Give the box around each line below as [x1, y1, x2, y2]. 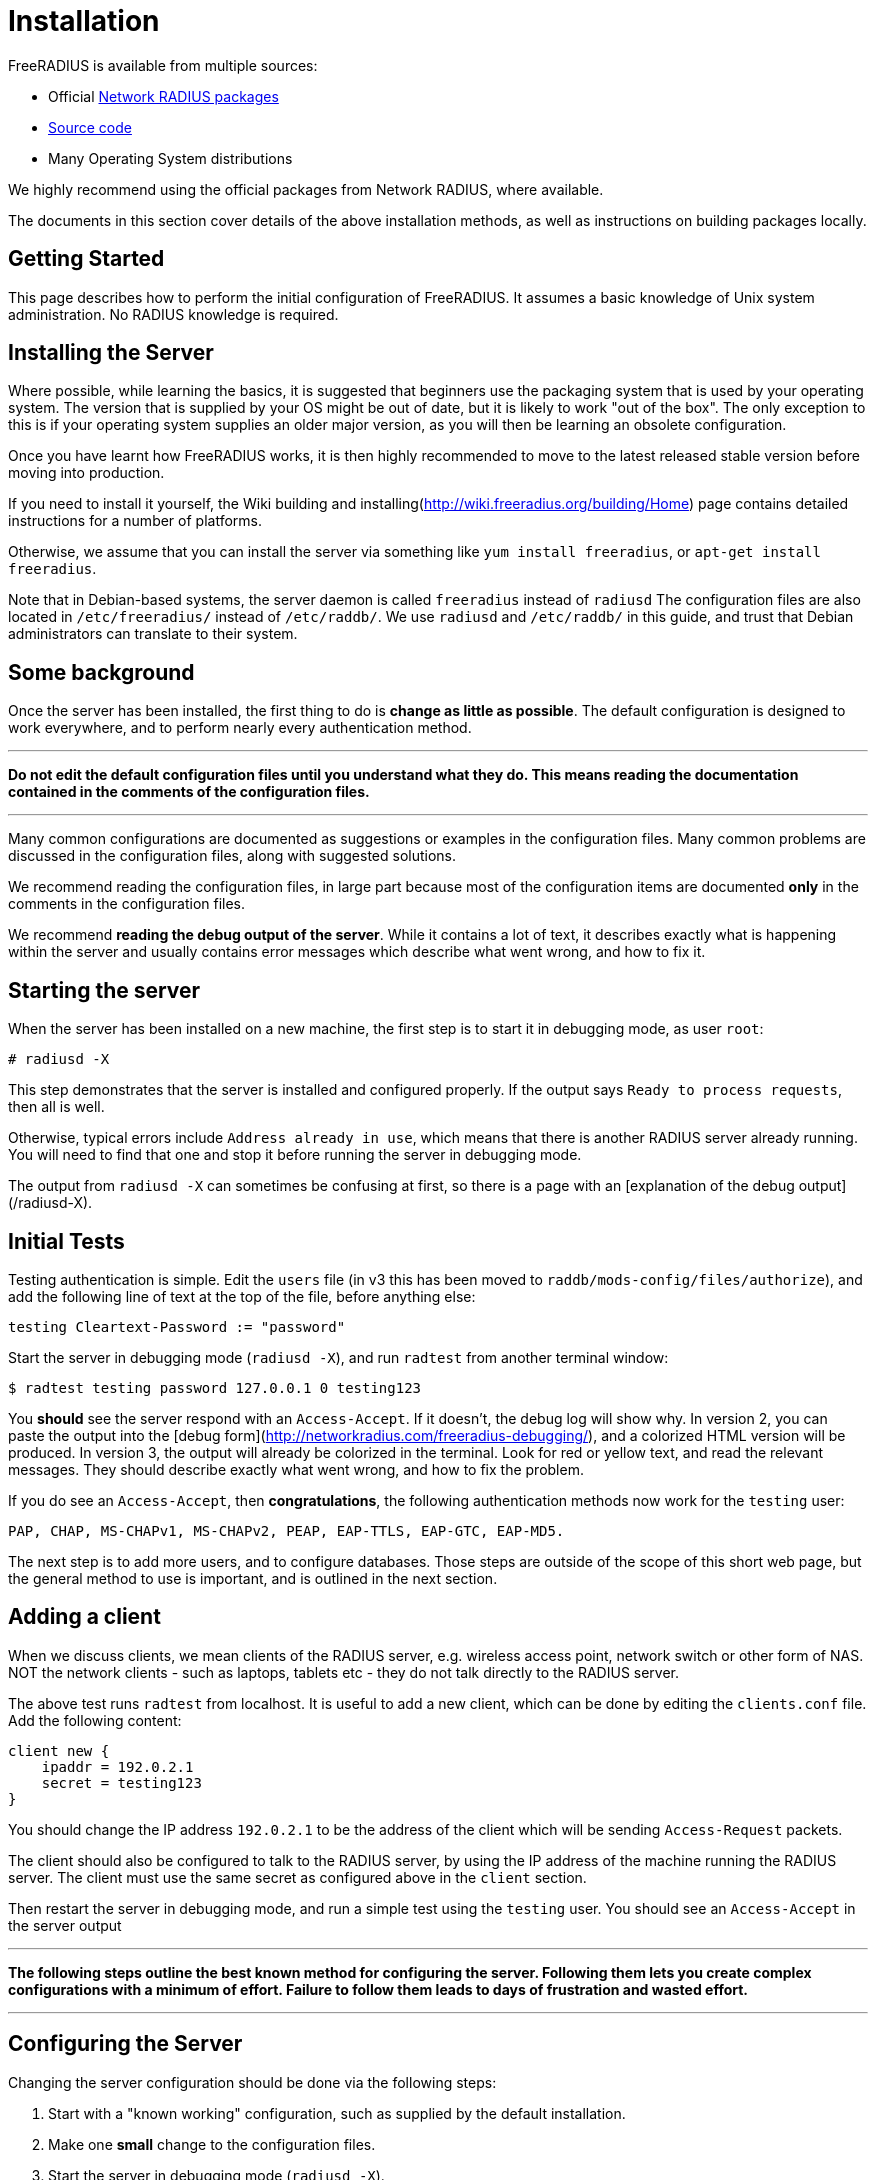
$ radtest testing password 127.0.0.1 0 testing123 [8, 1379, 422, 1396]
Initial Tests [8, 1228, 125, 1254]
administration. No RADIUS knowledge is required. [8, 305, 339, 323]
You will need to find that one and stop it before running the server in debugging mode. [8, 1146, 582, 1164]
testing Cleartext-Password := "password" [8, 1318, 346, 1335]
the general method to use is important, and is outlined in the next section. [8, 1569, 498, 1587]
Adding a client [8, 1604, 161, 1630]
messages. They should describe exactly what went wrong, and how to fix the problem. [8, 1460, 584, 1478]
